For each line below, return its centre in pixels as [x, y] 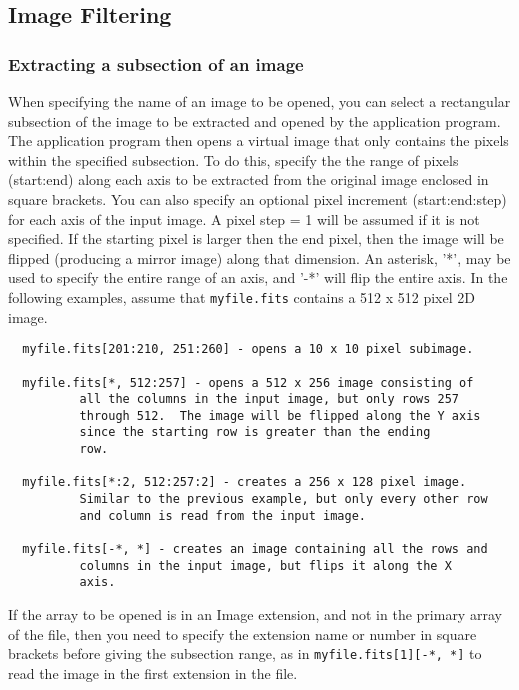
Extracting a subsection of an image [156, 63]
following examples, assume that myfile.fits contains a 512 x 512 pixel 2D [241, 296]
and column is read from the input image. [222, 515]
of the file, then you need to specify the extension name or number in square [242, 633]
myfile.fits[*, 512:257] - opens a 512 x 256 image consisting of [248, 382]
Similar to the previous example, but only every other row [283, 499]
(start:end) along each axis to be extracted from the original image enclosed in [248, 179]
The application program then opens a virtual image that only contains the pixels [258, 140]
